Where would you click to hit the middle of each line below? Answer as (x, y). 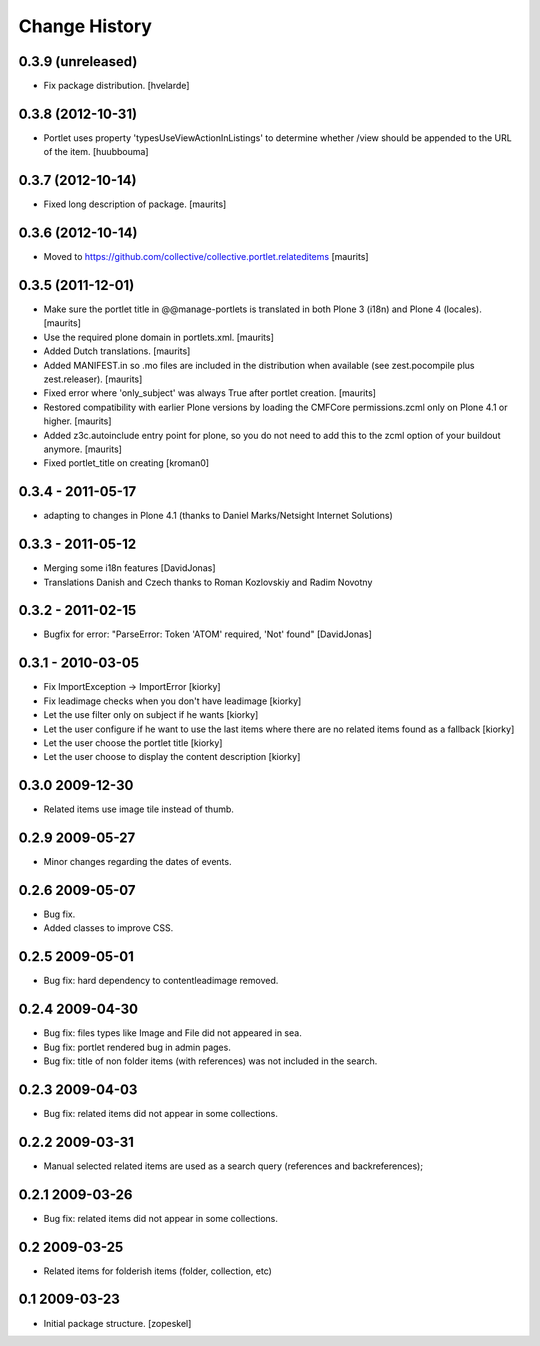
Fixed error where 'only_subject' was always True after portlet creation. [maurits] (210, 393)
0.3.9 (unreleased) (78, 61)
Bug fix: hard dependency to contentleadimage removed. (161, 981)
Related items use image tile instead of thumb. (139, 809)
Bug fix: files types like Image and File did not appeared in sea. (172, 1033)
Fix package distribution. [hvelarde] (116, 86)
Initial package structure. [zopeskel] (117, 1323)
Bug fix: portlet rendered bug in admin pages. (137, 1047)
